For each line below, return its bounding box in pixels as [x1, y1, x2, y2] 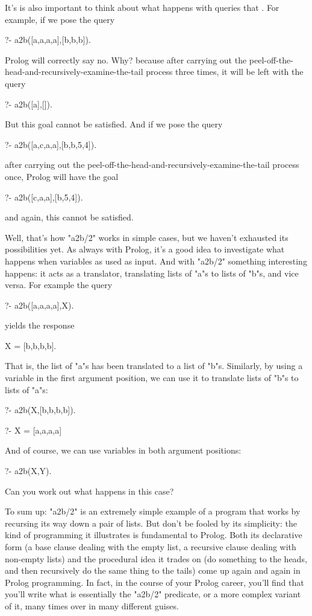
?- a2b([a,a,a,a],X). [5, 298, 74, 311]
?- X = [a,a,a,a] [5, 423, 62, 436]
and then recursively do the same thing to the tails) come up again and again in [5, 564, 301, 577]
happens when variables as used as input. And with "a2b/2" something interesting [5, 254, 307, 267]
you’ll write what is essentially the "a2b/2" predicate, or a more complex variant [5, 588, 301, 600]
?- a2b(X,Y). [5, 464, 52, 477]
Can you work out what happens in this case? [5, 484, 174, 497]
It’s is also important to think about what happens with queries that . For [5, 1, 279, 13]
